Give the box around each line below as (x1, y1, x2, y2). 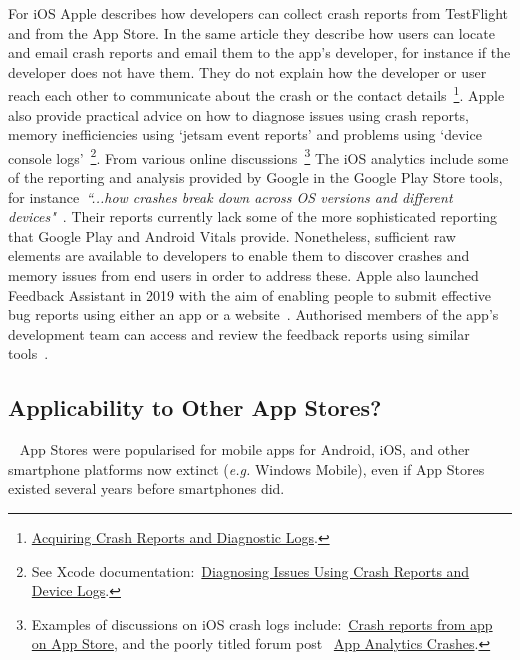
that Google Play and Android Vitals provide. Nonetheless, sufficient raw (8, 225, 456, 246)
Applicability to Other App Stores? (8, 392, 382, 423)
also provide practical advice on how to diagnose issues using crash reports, (8, 104, 469, 125)
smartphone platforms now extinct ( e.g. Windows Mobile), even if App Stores (8, 458, 485, 479)
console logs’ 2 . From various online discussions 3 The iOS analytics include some (8, 144, 509, 168)
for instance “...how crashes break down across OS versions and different (8, 186, 453, 207)
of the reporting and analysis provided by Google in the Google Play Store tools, (8, 167, 503, 188)
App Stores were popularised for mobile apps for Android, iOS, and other (19, 439, 470, 460)
